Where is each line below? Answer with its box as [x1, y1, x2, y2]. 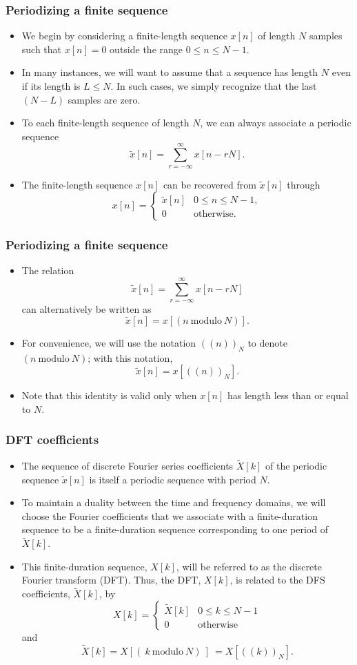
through [287, 177, 320, 191]
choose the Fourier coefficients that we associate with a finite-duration [21, 508, 318, 523]
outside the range [110, 41, 183, 56]
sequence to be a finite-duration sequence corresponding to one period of [21, 522, 328, 537]
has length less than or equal [227, 388, 349, 403]
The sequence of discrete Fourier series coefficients [21, 458, 234, 472]
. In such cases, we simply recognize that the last [110, 79, 317, 93]
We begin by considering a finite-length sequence [21, 28, 227, 43]
